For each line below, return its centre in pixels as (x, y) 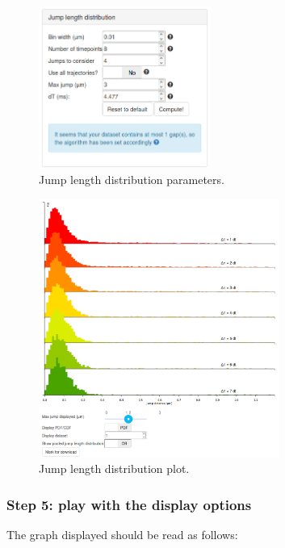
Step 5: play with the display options (129, 504)
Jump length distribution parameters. (132, 180)
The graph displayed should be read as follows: (122, 535)
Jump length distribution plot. (114, 469)
